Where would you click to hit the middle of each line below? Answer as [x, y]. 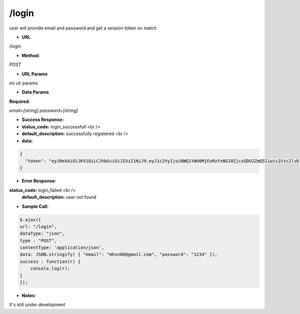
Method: [31, 55]
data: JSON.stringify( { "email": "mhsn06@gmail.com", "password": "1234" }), [118, 254]
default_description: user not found [59, 197]
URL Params [34, 74]
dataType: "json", [42, 233]
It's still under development [37, 304]
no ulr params [23, 83]
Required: [19, 101]
